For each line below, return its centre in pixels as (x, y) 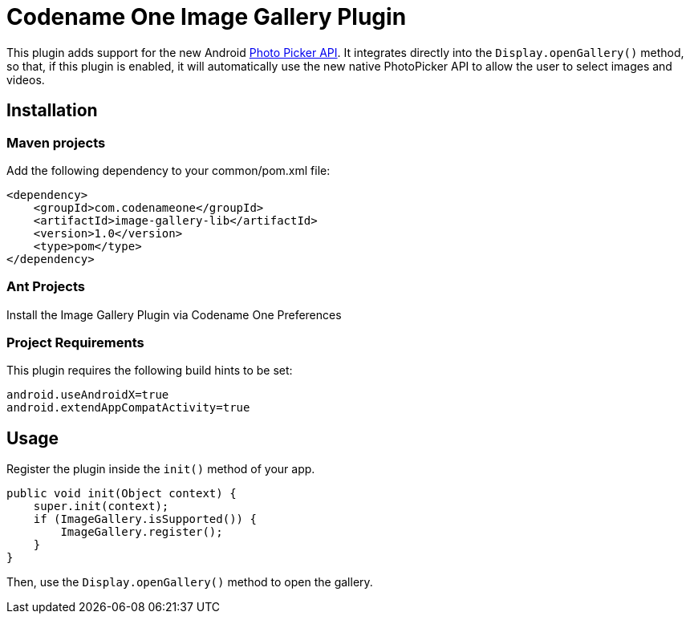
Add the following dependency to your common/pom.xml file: (168, 170)
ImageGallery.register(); (142, 532)
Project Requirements (75, 343)
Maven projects (56, 142)
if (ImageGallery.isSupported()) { (145, 519)
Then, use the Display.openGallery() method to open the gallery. (190, 582)
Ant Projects (46, 287)
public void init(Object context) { (122, 494)
